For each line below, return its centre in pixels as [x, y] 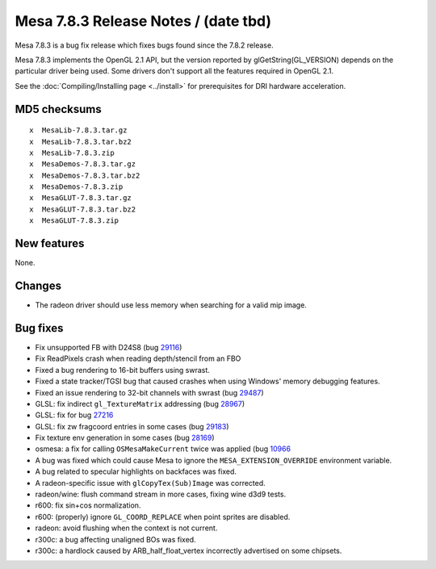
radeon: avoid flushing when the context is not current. [126, 528]
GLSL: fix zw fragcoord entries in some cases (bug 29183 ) [132, 426]
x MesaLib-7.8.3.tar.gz [78, 130]
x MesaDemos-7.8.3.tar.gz [83, 164]
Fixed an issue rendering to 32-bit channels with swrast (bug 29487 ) [149, 392]
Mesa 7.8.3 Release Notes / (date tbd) [143, 21]
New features [50, 243]
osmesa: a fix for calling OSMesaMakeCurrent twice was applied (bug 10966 [163, 449]
